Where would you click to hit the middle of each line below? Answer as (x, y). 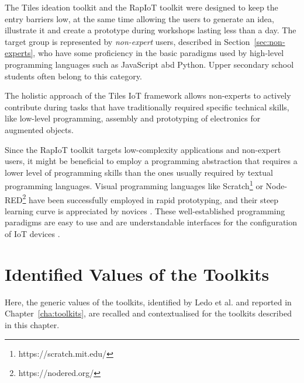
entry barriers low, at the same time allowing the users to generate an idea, (139, 18)
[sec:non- (270, 41)
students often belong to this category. (73, 76)
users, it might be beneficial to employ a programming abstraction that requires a (151, 161)
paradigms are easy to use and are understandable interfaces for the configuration (151, 222)
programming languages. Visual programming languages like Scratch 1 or (134, 185)
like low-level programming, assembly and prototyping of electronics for (133, 118)
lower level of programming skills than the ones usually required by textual (139, 172)
